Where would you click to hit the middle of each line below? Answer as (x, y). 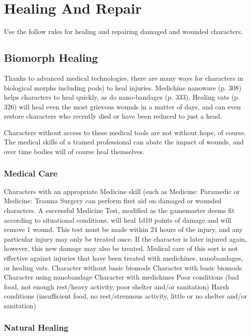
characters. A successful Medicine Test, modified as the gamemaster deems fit (119, 210)
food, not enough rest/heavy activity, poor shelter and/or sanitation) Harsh (117, 286)
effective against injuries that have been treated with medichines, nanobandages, (124, 258)
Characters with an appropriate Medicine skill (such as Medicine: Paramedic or (122, 191)
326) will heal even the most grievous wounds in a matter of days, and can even (123, 106)
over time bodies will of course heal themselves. (74, 151)
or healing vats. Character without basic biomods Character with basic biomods (123, 267)
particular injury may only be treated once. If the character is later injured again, (125, 239)
